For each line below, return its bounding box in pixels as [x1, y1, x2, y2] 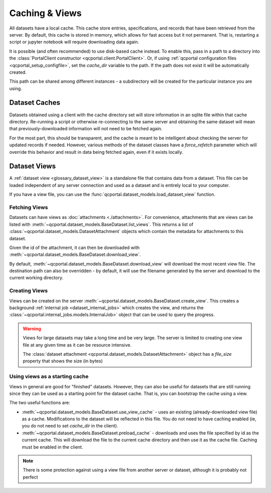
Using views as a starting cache [9, 373, 89, 380]
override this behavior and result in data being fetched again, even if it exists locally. [9, 149, 183, 155]
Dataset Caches [9, 98, 60, 107]
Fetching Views [9, 203, 48, 210]
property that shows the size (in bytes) [23, 358, 103, 364]
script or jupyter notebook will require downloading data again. [9, 39, 139, 45]
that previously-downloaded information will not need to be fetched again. [9, 126, 163, 132]
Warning [23, 326, 41, 332]
